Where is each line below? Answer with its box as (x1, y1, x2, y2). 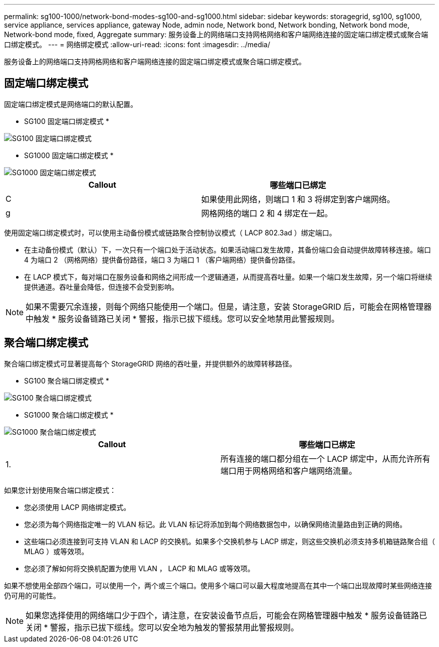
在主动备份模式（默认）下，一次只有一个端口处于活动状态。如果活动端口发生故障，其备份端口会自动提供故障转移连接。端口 (24, 245, 431, 254)
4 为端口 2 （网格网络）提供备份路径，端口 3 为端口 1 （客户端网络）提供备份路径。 (24, 255, 300, 264)
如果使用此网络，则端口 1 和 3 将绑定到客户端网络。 (201, 194, 395, 204)
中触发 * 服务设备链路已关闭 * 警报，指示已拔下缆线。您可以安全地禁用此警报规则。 (26, 313, 340, 324)
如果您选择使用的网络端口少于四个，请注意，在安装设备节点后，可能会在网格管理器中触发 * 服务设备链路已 (26, 610, 427, 620)
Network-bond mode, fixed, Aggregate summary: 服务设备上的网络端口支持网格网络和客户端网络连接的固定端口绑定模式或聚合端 (4, 30, 428, 39)
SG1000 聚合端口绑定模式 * (24, 410, 114, 419)
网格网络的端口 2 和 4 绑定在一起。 (201, 208, 333, 218)
